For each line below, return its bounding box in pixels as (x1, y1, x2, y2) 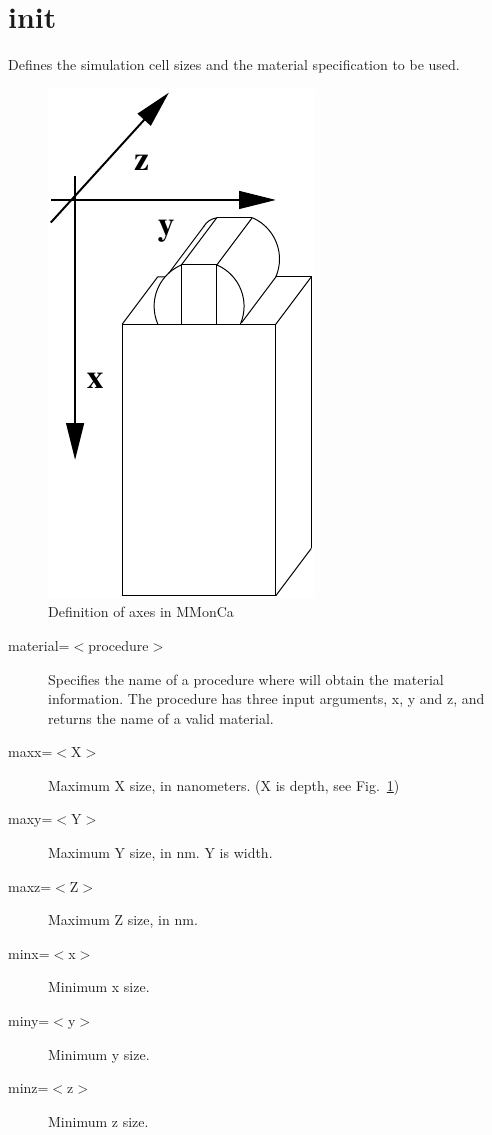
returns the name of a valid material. (48, 707, 274, 728)
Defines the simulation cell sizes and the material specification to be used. (8, 54, 460, 75)
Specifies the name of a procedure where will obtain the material (48, 668, 444, 689)
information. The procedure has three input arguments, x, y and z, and (48, 688, 485, 709)
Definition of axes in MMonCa (48, 601, 234, 622)
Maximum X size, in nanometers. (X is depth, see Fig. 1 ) (48, 774, 400, 795)
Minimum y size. (48, 1043, 150, 1064)
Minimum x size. (48, 976, 150, 997)
